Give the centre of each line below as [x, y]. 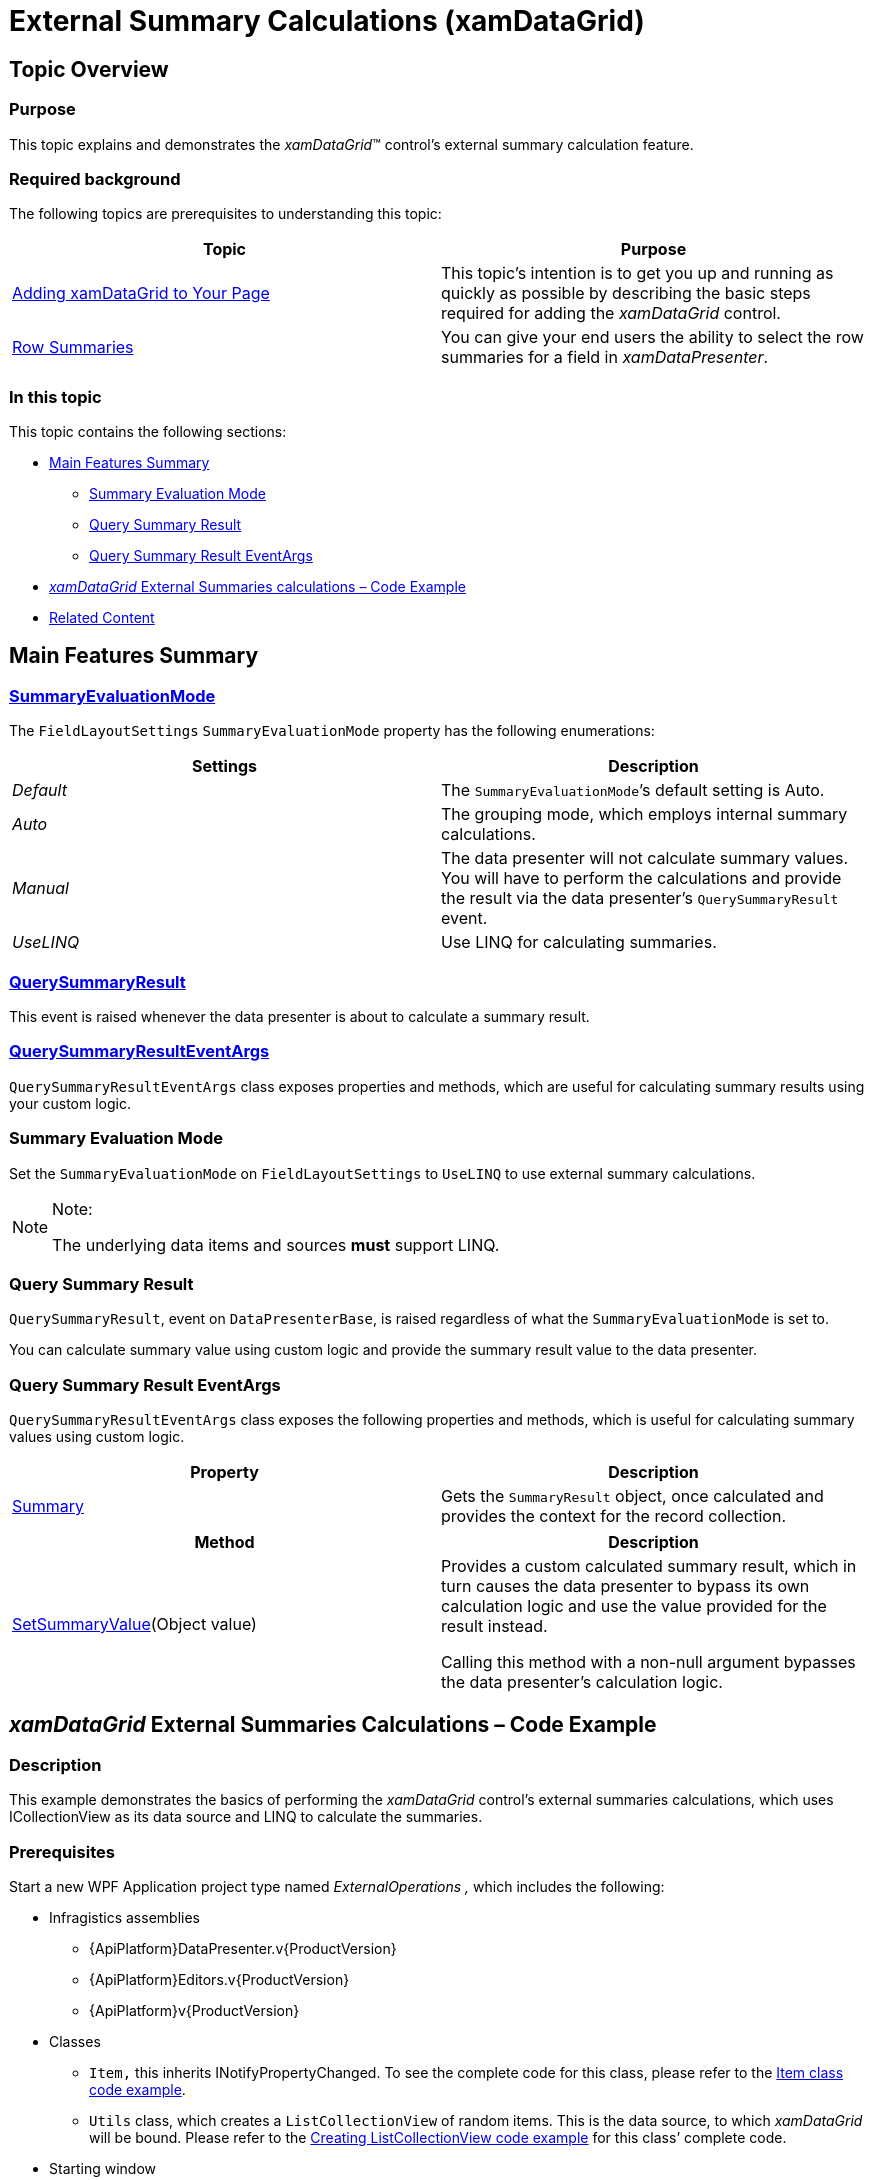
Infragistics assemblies [124, 1917]
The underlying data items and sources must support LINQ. [276, 1244]
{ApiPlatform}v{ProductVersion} [194, 2010]
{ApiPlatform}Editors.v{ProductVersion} [219, 1979]
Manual [40, 888]
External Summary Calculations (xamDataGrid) [327, 21]
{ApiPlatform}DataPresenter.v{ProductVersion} [243, 1948]
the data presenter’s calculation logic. [582, 1682]
